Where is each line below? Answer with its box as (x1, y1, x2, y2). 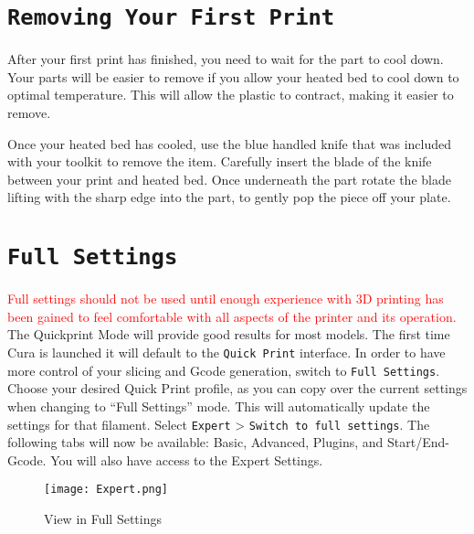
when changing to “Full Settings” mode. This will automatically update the (7, 396, 430, 415)
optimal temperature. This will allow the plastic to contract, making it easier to (7, 85, 454, 104)
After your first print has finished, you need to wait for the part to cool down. (7, 49, 444, 69)
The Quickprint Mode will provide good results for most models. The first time (7, 325, 450, 344)
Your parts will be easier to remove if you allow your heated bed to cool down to (7, 67, 459, 86)
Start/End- (386, 433, 449, 452)
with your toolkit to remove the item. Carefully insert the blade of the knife (7, 152, 432, 171)
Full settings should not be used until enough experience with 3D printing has (7, 289, 444, 308)
